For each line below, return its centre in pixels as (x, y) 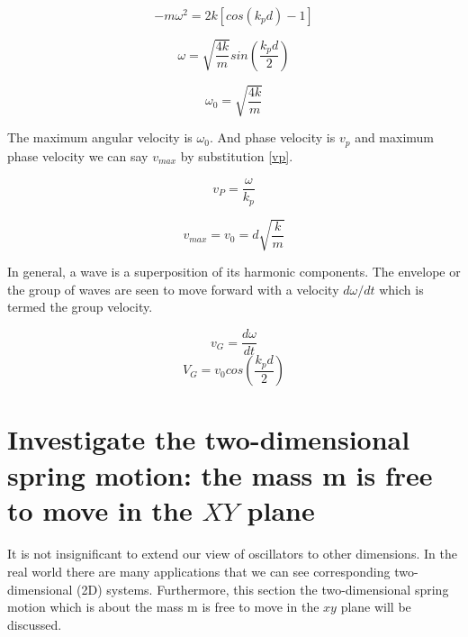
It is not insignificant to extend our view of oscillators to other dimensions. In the (232, 554)
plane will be (376, 607)
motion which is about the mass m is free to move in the (163, 607)
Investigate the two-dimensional (209, 439)
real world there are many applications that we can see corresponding (199, 572)
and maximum (395, 137)
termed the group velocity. (80, 307)
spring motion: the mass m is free (220, 474)
